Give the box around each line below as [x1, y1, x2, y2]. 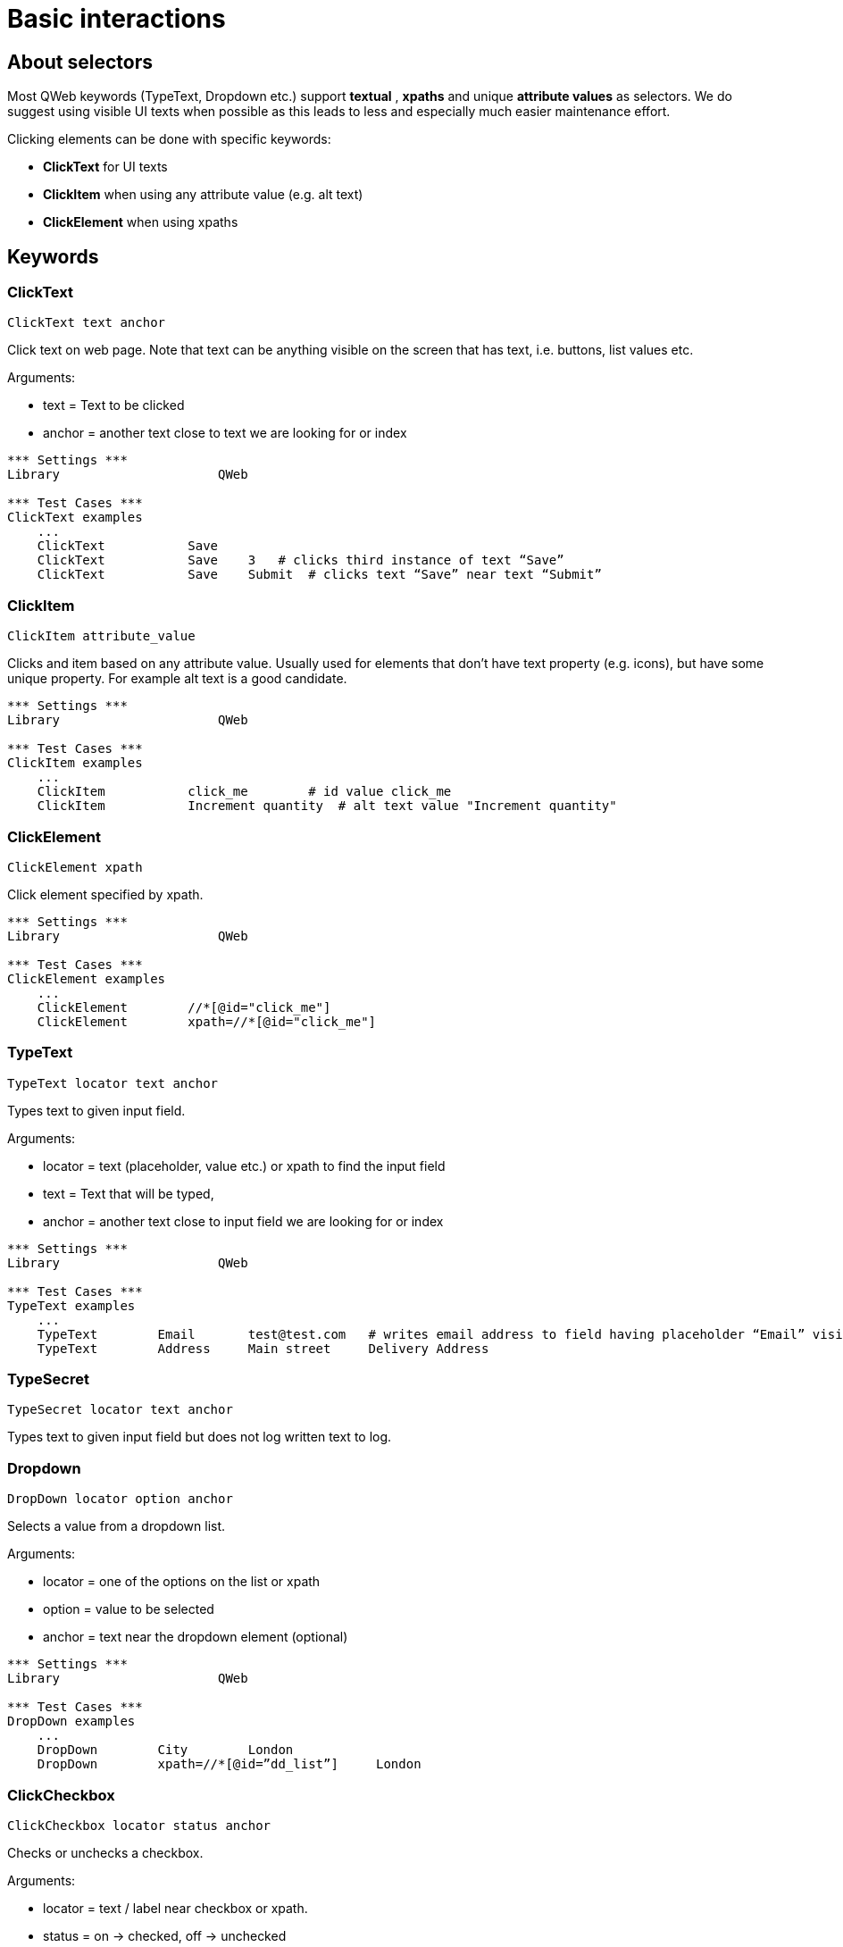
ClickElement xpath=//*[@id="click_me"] [37, 1014, 377, 1029]
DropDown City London [37, 1742, 294, 1758]
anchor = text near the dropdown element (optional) [43, 1629, 348, 1645]
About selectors [7, 50, 154, 73]
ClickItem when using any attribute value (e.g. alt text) [43, 187, 363, 203]
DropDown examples [7, 1714, 136, 1729]
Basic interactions [7, 4, 226, 34]
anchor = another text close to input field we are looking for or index [43, 1213, 444, 1229]
